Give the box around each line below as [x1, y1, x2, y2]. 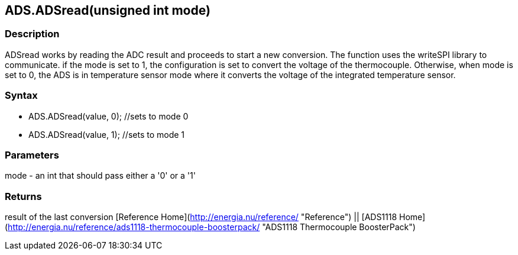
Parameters [5, 149, 59, 161]
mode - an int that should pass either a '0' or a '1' [5, 170, 196, 181]
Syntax [5, 89, 38, 102]
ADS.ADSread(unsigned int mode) [5, 3, 211, 18]
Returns [5, 190, 42, 202]
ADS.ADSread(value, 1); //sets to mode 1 [28, 129, 185, 140]
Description [5, 28, 60, 40]
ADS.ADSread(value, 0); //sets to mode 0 [28, 111, 189, 121]
